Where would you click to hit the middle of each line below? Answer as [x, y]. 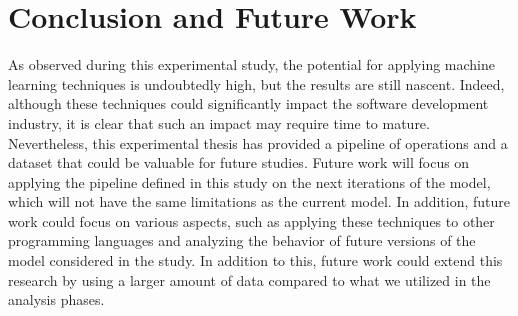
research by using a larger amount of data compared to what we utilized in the [249, 279]
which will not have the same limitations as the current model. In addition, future [259, 201]
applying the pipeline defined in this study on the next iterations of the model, [249, 181]
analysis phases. [56, 299]
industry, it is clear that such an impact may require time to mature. [219, 122]
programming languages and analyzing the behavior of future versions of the [242, 240]
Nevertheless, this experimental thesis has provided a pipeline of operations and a [258, 142]
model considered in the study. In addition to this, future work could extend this [255, 260]
